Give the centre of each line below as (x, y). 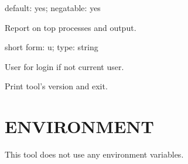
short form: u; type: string (52, 47)
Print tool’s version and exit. (56, 86)
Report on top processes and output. (71, 27)
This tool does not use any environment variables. (94, 154)
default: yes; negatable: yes (53, 8)
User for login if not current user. (64, 66)
